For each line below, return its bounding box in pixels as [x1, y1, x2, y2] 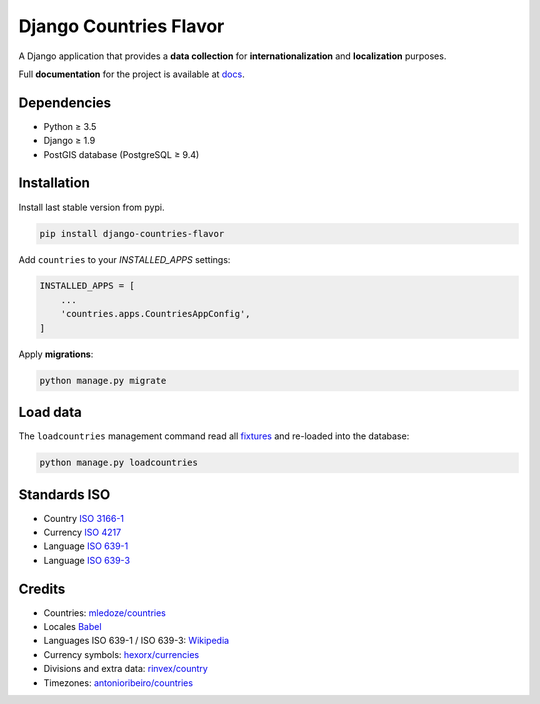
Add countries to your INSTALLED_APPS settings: [18, 253, 231, 265]
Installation [18, 175, 90, 192]
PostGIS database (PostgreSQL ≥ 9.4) [43, 148, 200, 160]
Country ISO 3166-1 [43, 512, 125, 524]
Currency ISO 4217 [43, 526, 122, 538]
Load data [18, 404, 82, 421]
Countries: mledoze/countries [43, 606, 167, 619]
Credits [18, 580, 66, 597]
